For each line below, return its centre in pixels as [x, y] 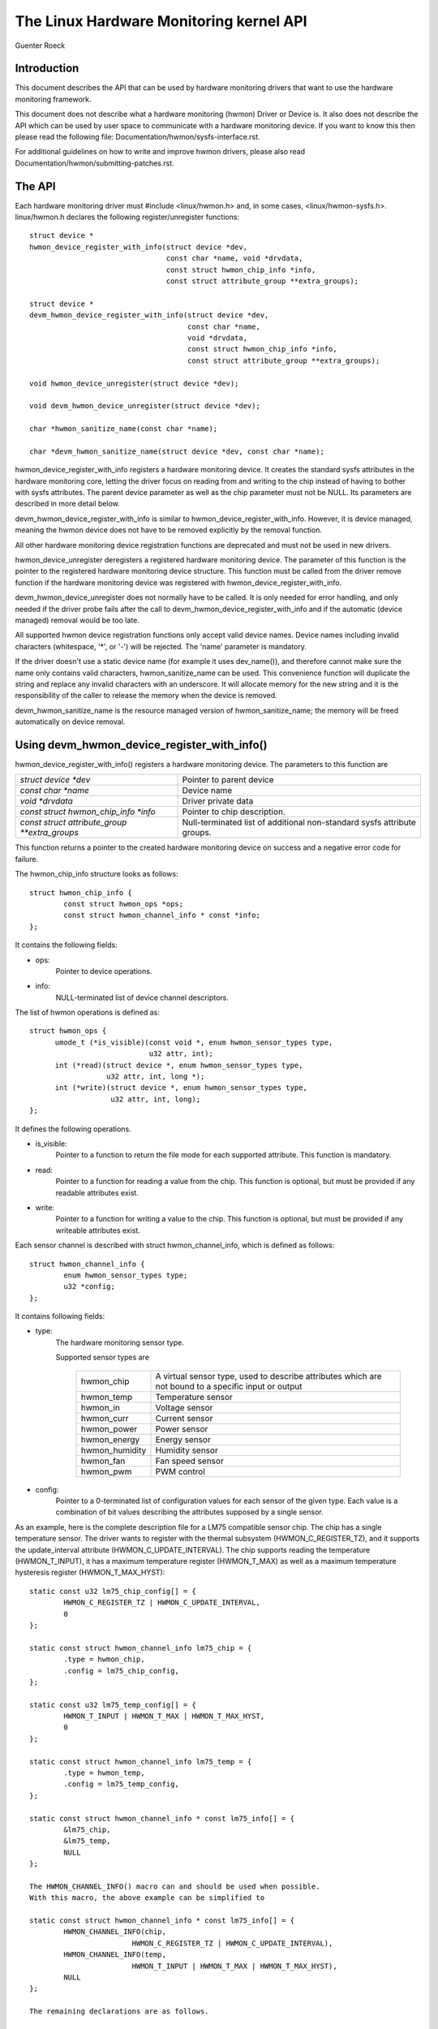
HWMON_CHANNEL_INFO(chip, [115, 1932]
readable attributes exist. [97, 1192]
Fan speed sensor [190, 1461]
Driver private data [218, 801]
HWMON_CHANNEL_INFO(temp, [115, 1955]
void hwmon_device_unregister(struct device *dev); [134, 383]
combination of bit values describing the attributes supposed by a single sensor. [189, 1512]
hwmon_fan [103, 1461]
